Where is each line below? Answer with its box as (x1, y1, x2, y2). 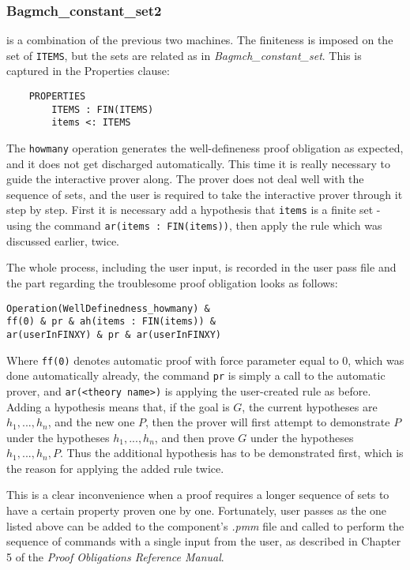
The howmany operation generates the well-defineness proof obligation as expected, (6, 140, 404, 156)
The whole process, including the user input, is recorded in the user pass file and (6, 259, 397, 276)
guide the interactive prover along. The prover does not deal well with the (6, 171, 364, 187)
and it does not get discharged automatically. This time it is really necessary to (6, 155, 390, 171)
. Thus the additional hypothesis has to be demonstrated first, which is (59, 444, 404, 461)
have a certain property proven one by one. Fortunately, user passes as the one (6, 502, 387, 519)
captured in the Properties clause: (6, 62, 170, 79)
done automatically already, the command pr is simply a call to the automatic (6, 367, 386, 384)
